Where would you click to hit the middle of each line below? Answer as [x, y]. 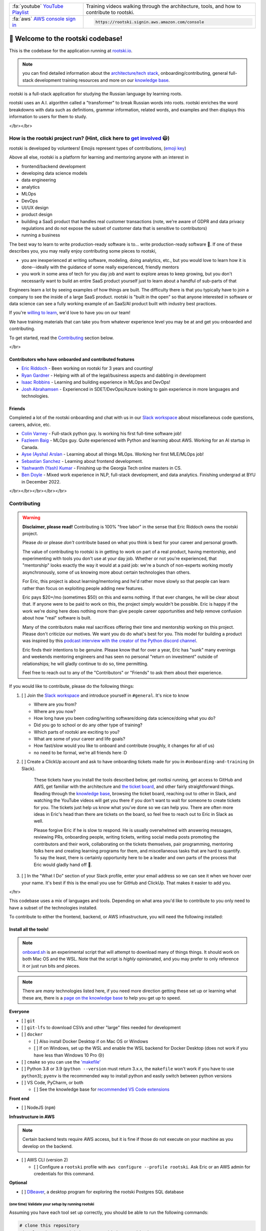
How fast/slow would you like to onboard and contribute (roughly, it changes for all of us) [124, 745]
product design [37, 215]
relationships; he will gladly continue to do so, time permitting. [85, 664]
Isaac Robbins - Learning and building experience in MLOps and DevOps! [96, 382]
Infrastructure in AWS [32, 1117]
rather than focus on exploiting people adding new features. [83, 588]
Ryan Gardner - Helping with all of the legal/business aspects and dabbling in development [114, 375]
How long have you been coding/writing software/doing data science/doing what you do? [125, 718]
